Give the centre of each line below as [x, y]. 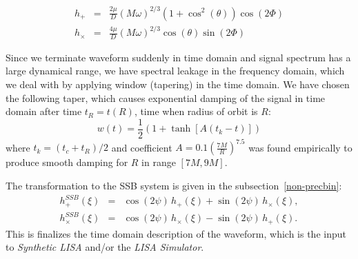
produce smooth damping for [67, 162]
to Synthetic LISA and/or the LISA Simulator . [105, 247]
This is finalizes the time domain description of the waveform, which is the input [176, 233]
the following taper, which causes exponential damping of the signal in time [166, 97]
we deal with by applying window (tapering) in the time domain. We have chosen [178, 84]
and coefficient [142, 147]
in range [159, 162]
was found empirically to [300, 147]
